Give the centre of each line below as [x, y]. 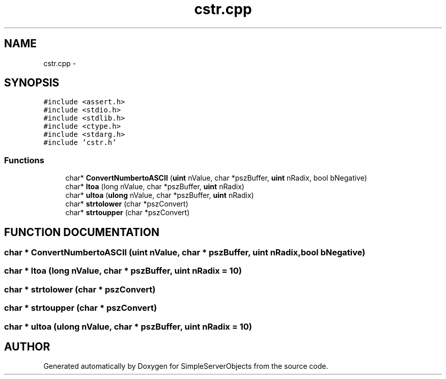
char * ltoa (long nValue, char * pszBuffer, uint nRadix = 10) [123, 271]
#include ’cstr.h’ [80, 143]
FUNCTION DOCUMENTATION [82, 232]
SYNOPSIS [32, 83]
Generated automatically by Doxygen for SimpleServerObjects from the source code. [186, 366]
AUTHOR [27, 346]
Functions [24, 160]
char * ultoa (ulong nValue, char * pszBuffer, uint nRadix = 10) [128, 326]
